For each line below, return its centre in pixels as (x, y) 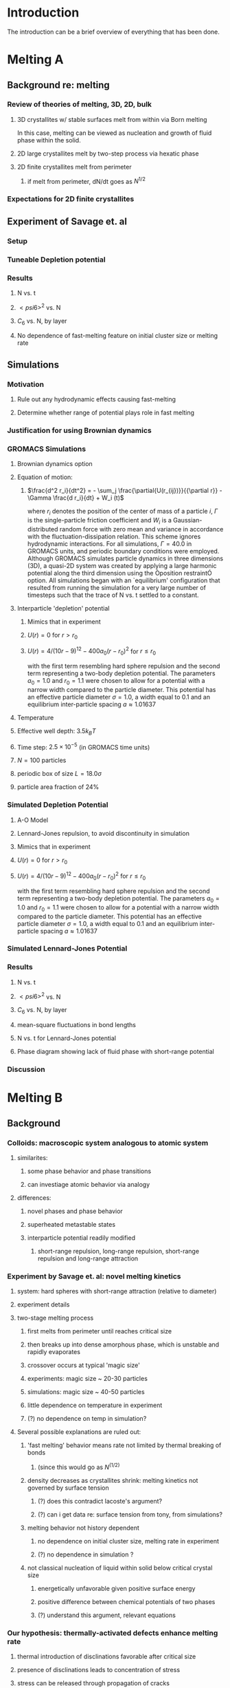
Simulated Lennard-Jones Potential (67, 949)
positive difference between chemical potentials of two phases (126, 1601)
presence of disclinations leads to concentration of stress (99, 1670)
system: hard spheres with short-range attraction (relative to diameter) (117, 1291)
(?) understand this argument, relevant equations (107, 1615)
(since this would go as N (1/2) (79, 1466)
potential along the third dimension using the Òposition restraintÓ (119, 573)
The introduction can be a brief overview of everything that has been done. (113, 32)
